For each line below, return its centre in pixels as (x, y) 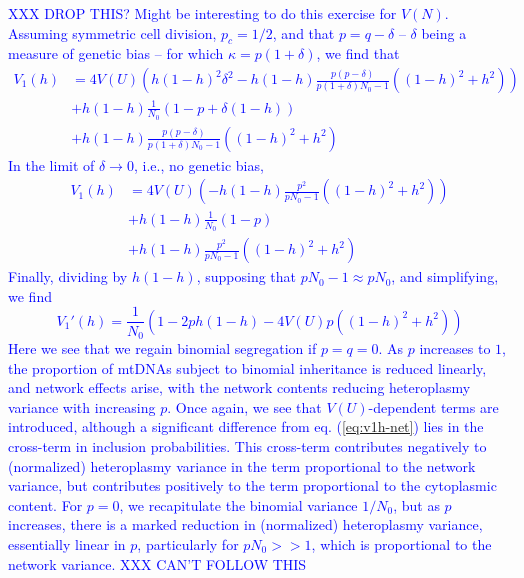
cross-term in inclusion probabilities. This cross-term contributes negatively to (247, 445)
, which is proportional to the (401, 543)
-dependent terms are (433, 406)
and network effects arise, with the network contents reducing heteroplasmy (239, 387)
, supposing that (246, 276)
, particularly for (188, 543)
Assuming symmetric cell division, (112, 32)
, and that (303, 32)
